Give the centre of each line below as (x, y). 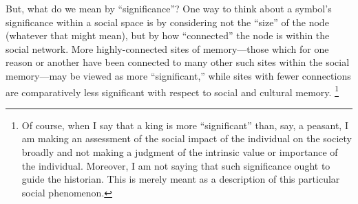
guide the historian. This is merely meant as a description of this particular (181, 179)
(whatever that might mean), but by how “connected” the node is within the (168, 35)
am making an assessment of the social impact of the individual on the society (187, 138)
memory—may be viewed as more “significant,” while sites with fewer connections (178, 75)
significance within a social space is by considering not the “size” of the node (167, 22)
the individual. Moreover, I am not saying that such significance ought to (176, 165)
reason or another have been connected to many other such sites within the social (178, 62)
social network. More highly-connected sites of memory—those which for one (167, 48)
